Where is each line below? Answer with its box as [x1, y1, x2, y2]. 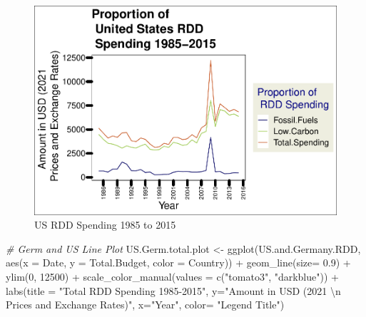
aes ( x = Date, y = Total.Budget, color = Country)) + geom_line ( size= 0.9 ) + [6, 255, 351, 270]
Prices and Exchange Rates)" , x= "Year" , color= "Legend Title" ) [6, 297, 285, 312]
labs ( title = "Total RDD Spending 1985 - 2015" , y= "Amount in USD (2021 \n [6, 283, 341, 298]
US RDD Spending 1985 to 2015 [34, 217, 176, 232]
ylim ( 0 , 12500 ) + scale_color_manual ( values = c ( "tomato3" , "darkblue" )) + [6, 269, 339, 284]
